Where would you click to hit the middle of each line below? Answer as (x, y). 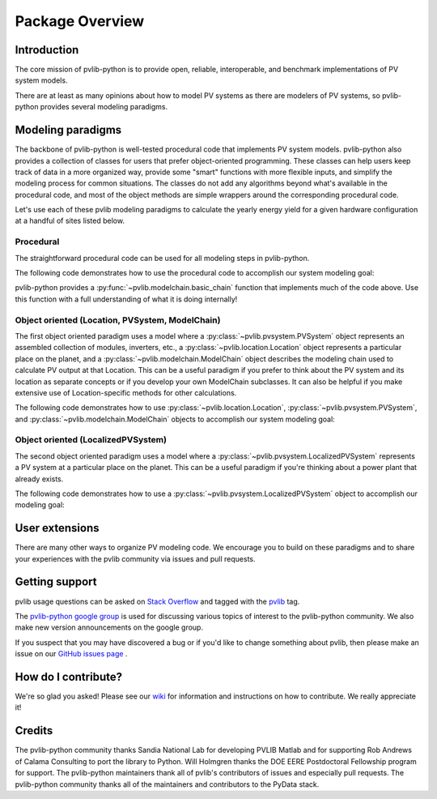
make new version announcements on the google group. (109, 627)
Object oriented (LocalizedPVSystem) (91, 440)
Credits (34, 731)
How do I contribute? (69, 677)
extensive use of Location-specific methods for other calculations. (126, 392)
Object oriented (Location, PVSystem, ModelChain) (118, 320)
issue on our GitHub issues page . (71, 654)
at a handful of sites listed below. (70, 221)
